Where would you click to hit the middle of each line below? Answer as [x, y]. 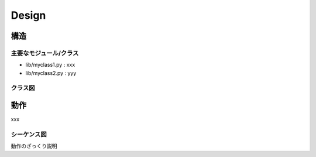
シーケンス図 [29, 134]
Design [28, 15]
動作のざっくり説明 [34, 146]
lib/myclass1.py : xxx [50, 65]
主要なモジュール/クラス [45, 53]
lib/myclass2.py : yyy [51, 73]
